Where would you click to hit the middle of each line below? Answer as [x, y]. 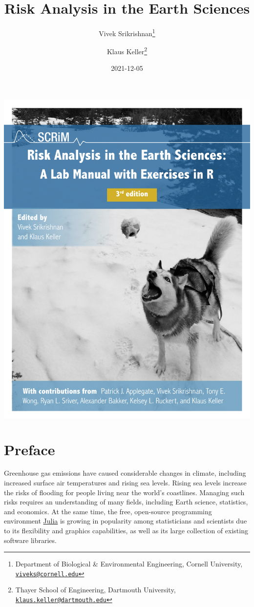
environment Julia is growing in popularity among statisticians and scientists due [126, 521]
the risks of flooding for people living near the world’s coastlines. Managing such [124, 492]
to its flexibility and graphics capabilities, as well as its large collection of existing [126, 530]
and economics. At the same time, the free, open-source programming [108, 511]
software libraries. [30, 540]
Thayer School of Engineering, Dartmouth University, [95, 590]
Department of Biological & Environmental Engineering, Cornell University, [129, 564]
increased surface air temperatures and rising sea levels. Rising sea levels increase [125, 482]
